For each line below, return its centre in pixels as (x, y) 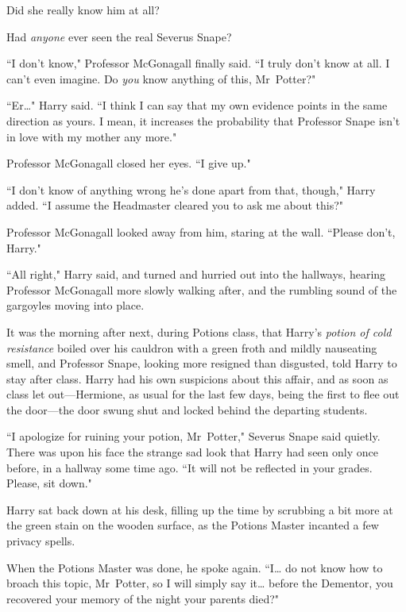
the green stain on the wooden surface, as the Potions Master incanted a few (193, 525)
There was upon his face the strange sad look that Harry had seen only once (192, 452)
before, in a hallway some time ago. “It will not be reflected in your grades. (189, 467)
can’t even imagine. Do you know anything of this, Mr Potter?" (161, 78)
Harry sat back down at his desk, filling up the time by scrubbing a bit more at (200, 509)
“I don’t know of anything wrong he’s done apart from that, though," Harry (191, 189)
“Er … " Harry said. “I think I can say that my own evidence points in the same (197, 105)
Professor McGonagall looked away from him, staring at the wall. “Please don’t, (201, 231)
